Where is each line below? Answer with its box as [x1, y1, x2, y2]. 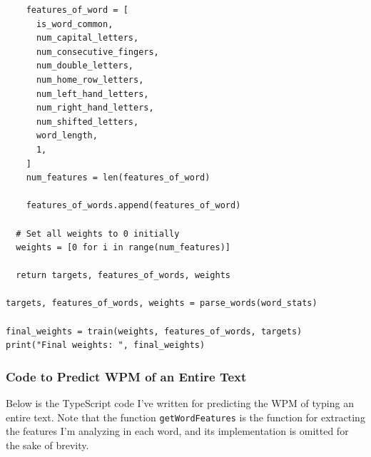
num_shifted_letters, [36, 116, 139, 127]
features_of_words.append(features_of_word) [26, 200, 241, 211]
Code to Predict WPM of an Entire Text [6, 367, 247, 385]
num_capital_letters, [36, 33, 139, 43]
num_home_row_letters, [36, 74, 144, 85]
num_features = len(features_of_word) [26, 173, 210, 183]
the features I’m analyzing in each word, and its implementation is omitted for [6, 423, 349, 438]
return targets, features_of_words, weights [16, 270, 230, 281]
